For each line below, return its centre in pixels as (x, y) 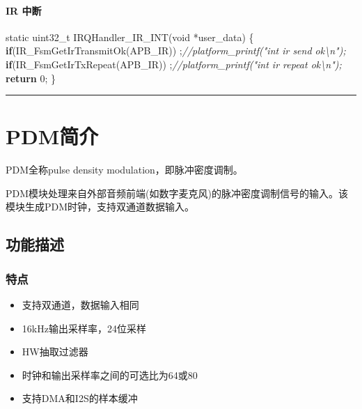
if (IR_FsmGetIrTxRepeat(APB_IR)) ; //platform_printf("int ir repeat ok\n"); (174, 64)
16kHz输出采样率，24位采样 (84, 328)
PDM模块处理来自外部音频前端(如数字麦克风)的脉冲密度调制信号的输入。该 (177, 193)
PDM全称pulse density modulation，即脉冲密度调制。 (124, 170)
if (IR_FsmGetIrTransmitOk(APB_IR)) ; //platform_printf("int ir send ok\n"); (176, 51)
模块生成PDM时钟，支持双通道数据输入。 (100, 207)
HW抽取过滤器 (55, 352)
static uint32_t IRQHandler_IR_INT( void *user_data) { (130, 37)
